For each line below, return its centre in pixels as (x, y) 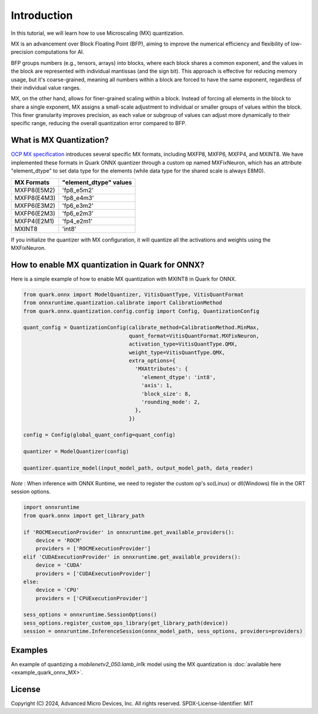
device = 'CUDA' (59, 565)
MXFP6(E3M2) (35, 206)
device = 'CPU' (57, 590)
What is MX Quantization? (60, 140)
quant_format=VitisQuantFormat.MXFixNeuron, (194, 336)
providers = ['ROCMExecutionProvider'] (93, 549)
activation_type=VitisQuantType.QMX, (183, 344)
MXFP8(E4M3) (35, 198)
